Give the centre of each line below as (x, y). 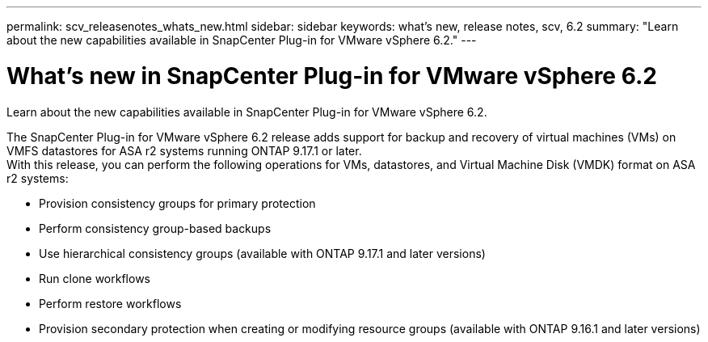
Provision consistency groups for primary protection (177, 203)
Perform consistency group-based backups (155, 228)
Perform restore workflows (110, 303)
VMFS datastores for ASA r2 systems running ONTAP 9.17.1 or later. (184, 150)
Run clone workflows (95, 278)
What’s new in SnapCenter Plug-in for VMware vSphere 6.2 (332, 76)
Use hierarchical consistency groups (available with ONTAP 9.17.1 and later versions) (262, 253)
